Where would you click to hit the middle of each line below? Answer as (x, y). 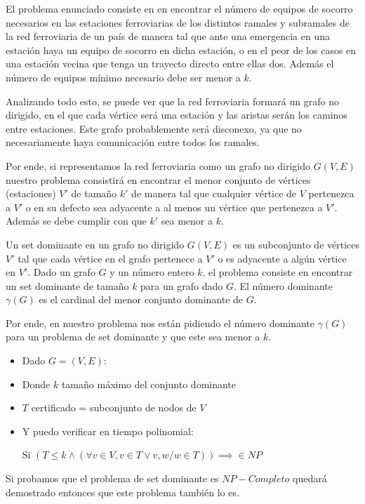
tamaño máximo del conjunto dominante (149, 384)
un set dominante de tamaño (67, 285)
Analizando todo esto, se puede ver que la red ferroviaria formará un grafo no (172, 101)
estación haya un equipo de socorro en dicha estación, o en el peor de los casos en (181, 49)
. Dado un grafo (61, 272)
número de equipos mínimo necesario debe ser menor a (123, 77)
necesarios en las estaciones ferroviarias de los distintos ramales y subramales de (178, 22)
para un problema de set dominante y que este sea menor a (133, 337)
